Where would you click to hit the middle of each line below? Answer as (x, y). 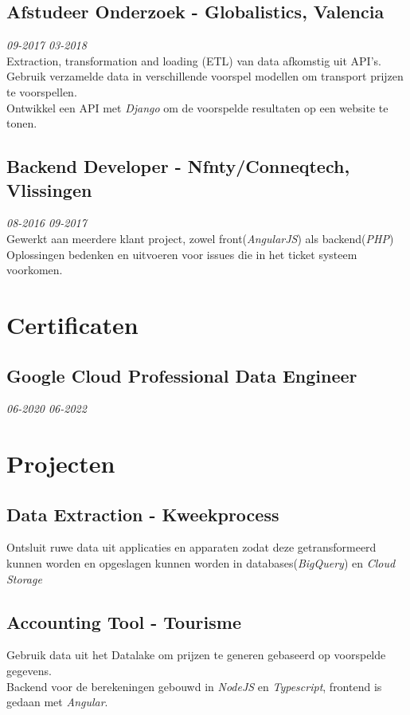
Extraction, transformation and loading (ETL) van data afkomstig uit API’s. (194, 60)
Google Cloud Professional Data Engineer (182, 375)
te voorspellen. (42, 91)
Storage (24, 578)
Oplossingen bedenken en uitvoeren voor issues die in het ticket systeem (182, 254)
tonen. (22, 123)
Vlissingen (49, 189)
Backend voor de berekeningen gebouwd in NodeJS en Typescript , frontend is (194, 686)
